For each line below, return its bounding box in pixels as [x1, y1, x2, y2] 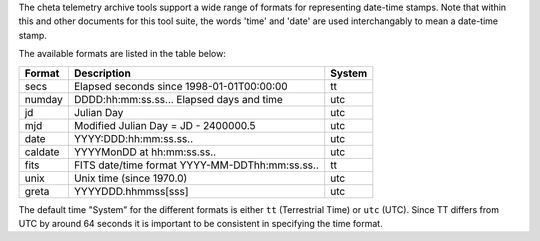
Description [73, 66, 132, 80]
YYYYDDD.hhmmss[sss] [73, 184, 189, 198]
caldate [24, 145, 60, 159]
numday [24, 92, 64, 106]
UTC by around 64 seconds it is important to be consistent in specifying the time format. [18, 217, 384, 229]
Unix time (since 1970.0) [73, 171, 188, 185]
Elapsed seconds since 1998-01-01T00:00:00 [73, 79, 289, 93]
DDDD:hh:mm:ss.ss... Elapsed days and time [73, 92, 284, 106]
